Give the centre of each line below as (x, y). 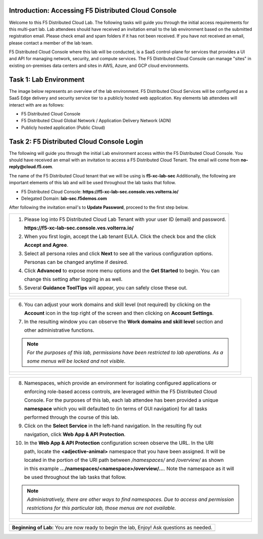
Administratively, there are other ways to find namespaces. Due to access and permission (131, 499)
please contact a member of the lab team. (51, 43)
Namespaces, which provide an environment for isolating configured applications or (120, 383)
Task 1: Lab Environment (47, 79)
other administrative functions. (59, 330)
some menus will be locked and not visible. (76, 361)
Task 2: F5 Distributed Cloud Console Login (76, 141)
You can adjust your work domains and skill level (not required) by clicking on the (117, 304)
